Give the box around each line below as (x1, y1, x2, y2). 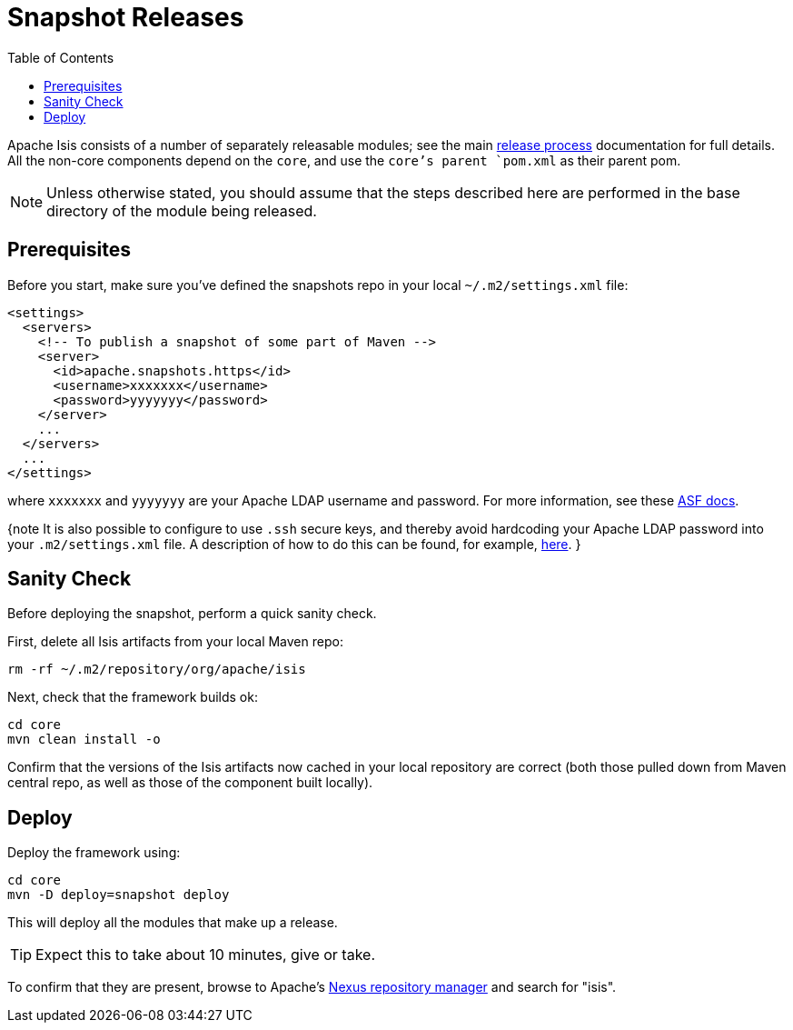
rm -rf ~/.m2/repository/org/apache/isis (7, 662, 306, 677)
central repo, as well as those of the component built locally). (7, 775, 373, 791)
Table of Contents (7, 49, 114, 65)
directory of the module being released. (46, 201, 317, 220)
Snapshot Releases (7, 2, 244, 33)
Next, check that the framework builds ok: (7, 689, 258, 705)
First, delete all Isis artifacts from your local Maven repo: (7, 634, 343, 650)
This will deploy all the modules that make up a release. (7, 915, 338, 931)
